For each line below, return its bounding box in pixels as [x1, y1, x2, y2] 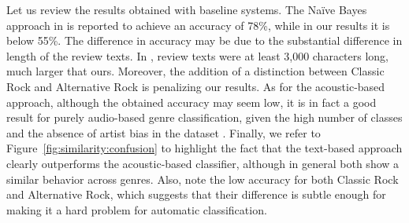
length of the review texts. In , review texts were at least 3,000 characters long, [6, 47, 389, 64]
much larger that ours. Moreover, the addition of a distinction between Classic [6, 63, 385, 79]
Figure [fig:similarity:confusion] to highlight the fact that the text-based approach [6, 140, 403, 156]
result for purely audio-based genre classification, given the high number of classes [6, 109, 403, 126]
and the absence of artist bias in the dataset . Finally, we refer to [6, 124, 321, 141]
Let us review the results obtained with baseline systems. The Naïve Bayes [6, 2, 367, 17]
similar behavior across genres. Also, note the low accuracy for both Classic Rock [6, 170, 399, 187]
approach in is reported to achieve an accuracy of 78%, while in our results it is [6, 16, 390, 33]
